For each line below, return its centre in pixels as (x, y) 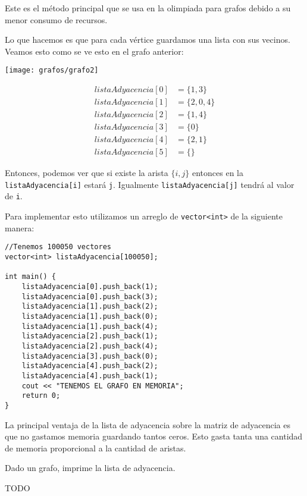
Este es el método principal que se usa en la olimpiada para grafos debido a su (148, 8)
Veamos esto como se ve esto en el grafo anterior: (94, 51)
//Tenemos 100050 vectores (58, 247)
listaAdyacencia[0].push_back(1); (90, 287)
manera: (20, 227)
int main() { (30, 277)
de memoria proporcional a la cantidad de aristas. (95, 448)
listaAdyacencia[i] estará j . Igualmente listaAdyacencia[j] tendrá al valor (150, 184)
